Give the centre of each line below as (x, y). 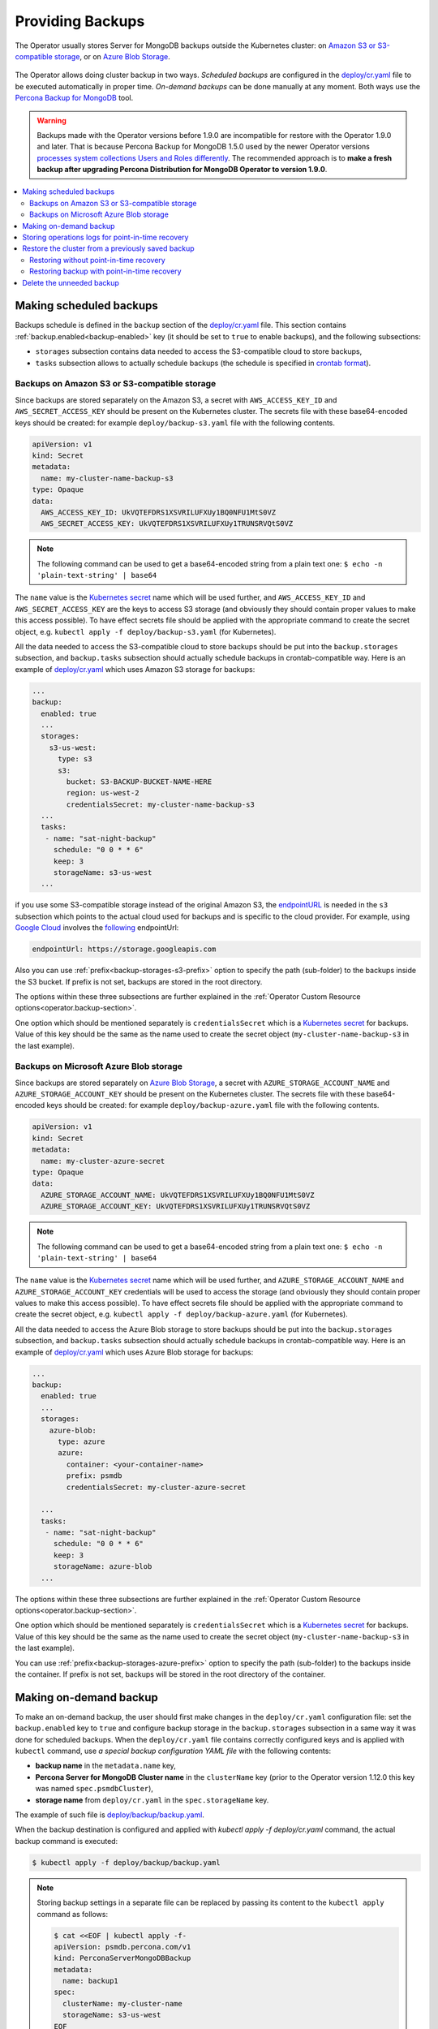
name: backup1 (90, 1981)
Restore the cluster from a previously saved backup (108, 248)
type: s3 (75, 759)
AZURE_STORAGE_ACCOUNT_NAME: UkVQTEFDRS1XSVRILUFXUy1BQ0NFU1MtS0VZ (178, 1195)
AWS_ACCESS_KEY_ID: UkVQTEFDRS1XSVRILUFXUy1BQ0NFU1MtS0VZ (159, 512)
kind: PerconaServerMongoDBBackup (122, 1958)
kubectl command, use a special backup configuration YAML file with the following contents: (173, 1751)
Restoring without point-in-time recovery (97, 260)
